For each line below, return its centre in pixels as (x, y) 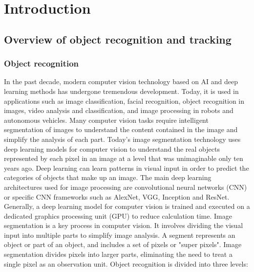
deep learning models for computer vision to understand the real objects (112, 148)
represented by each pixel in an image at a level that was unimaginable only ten (124, 158)
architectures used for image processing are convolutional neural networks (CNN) (126, 187)
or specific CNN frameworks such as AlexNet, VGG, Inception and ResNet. (117, 196)
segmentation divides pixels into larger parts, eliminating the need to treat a (118, 254)
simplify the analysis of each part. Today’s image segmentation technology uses (122, 139)
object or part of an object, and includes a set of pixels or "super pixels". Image (123, 244)
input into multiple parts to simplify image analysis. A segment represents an (120, 235)
